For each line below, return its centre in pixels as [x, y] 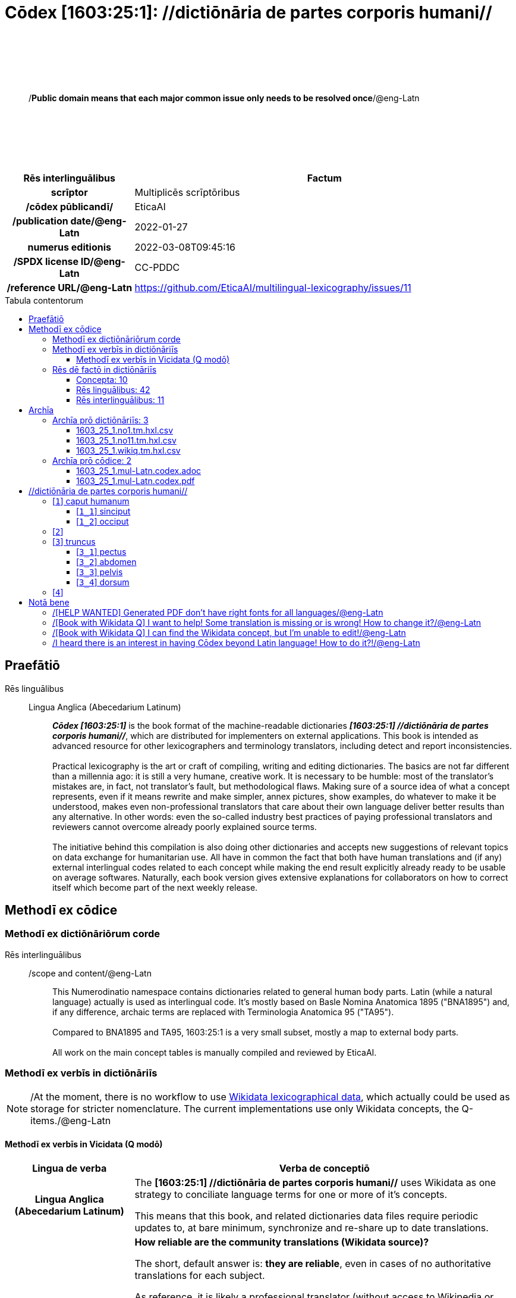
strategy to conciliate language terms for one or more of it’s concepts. [291, 1194]
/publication [40, 221]
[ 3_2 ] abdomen [106, 561]
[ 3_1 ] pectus [101, 551]
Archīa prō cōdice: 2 [92, 460]
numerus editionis [69, 247]
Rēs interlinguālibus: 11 [120, 400]
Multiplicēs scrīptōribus [187, 192]
